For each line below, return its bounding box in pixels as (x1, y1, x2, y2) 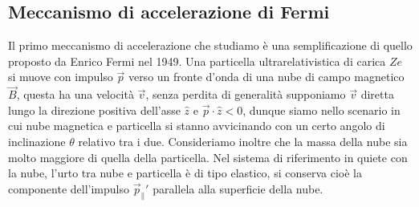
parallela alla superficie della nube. (153, 180, 323, 197)
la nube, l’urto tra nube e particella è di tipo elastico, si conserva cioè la (8, 164, 362, 181)
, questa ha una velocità (16, 86, 134, 103)
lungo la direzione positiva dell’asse (8, 101, 181, 118)
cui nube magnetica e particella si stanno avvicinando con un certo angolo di (8, 117, 385, 134)
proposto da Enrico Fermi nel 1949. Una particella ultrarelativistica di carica (8, 52, 386, 69)
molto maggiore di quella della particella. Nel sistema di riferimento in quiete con (8, 148, 408, 165)
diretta (360, 86, 394, 103)
